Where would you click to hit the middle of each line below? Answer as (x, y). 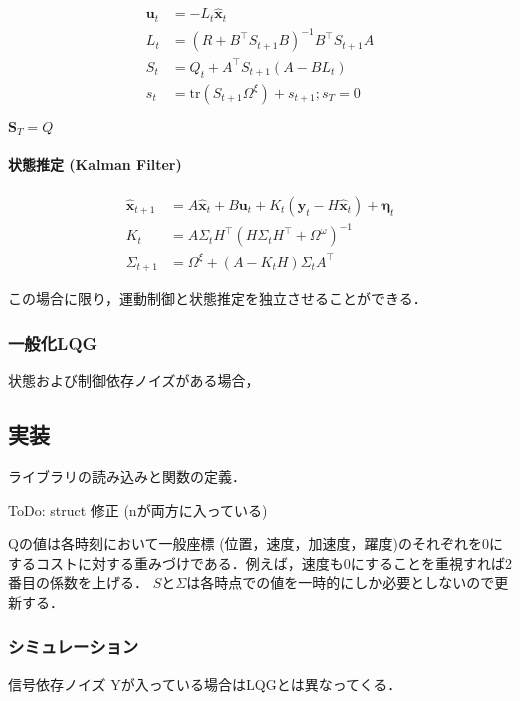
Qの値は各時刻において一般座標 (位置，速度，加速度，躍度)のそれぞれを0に (256, 543)
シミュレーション (73, 646)
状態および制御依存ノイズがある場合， (134, 380)
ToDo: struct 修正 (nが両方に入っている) (138, 509)
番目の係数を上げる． (78, 582)
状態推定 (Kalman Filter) (95, 163)
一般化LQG (53, 342)
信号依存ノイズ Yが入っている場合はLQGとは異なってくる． (205, 683)
